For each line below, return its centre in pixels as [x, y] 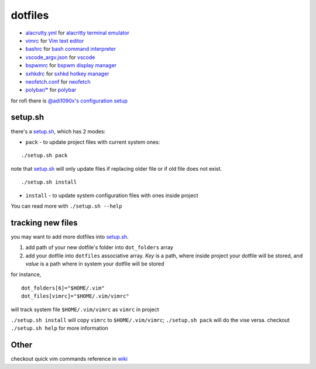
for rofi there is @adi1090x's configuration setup [69, 101]
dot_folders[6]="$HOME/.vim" [63, 288]
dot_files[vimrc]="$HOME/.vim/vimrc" [75, 296]
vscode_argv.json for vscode [60, 57]
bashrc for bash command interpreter [71, 49]
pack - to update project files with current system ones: [93, 142]
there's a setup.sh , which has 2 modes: [58, 131]
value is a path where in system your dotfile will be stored [95, 264]
